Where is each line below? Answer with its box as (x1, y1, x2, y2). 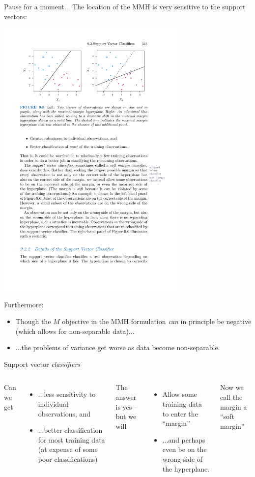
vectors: (4, 11, 27, 21)
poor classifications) (38, 453, 98, 464)
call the (220, 392, 243, 402)
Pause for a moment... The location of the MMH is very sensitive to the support (4, 1, 246, 11)
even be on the (162, 444, 207, 454)
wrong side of (162, 453, 203, 464)
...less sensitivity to (38, 389, 96, 399)
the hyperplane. (162, 463, 210, 474)
